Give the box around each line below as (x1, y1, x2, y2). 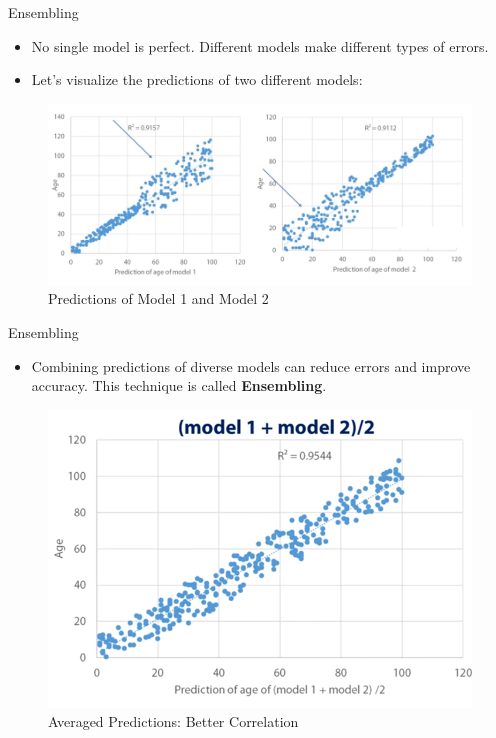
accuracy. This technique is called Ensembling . (31, 375, 327, 396)
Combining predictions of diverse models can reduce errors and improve (31, 355, 471, 376)
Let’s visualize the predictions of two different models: (31, 69, 363, 90)
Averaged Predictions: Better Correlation (48, 711, 299, 732)
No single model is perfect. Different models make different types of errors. (31, 35, 489, 56)
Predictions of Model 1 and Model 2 (48, 288, 269, 309)
